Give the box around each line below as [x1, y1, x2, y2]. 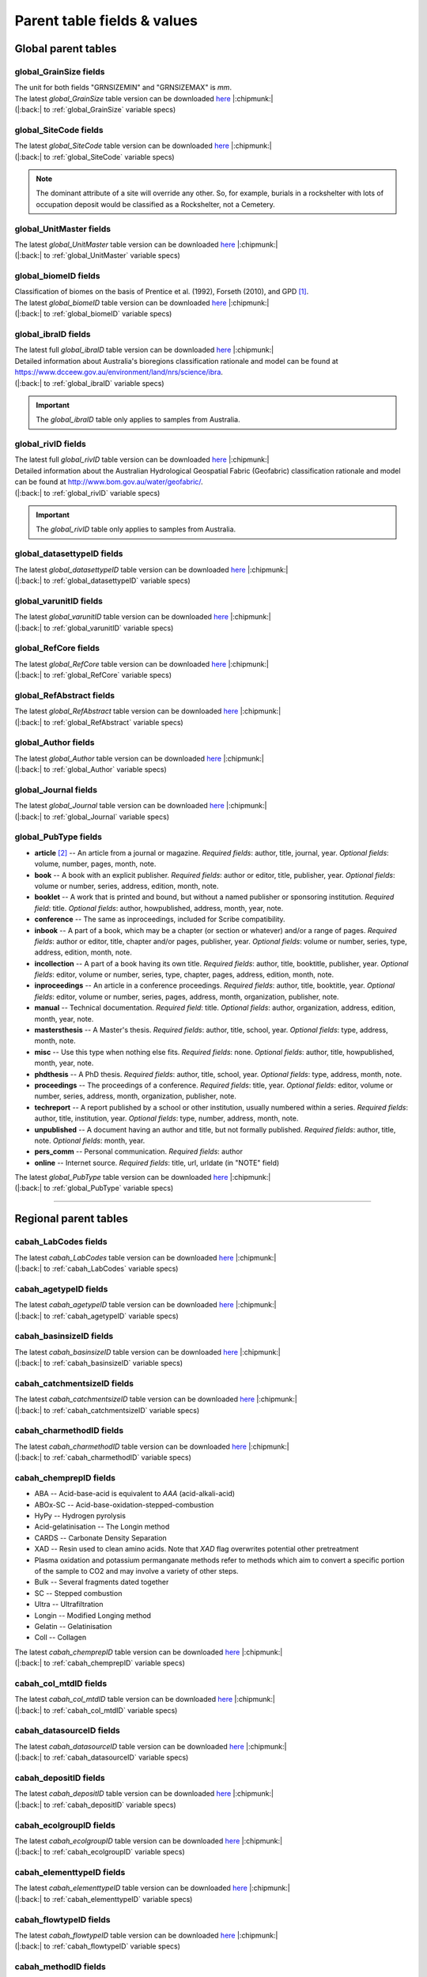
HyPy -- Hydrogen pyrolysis [34, 1511, 127, 1521]
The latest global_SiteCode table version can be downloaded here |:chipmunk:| [14, 141, 272, 150]
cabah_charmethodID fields [14, 1425, 124, 1436]
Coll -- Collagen [34, 1633, 87, 1642]
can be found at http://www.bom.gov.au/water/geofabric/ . [14, 477, 203, 486]
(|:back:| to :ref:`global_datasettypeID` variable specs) [14, 576, 191, 585]
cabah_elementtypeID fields [14, 1867, 126, 1878]
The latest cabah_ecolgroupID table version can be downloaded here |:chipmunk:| [14, 1835, 283, 1846]
